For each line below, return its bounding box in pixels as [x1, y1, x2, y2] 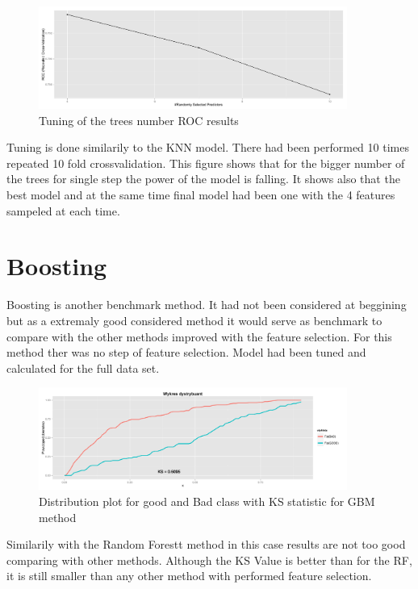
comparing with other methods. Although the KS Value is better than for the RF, [6, 551, 412, 568]
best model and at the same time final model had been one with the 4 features [6, 186, 395, 203]
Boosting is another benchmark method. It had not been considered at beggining [6, 296, 407, 313]
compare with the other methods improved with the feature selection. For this [6, 328, 392, 345]
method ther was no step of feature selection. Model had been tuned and [6, 344, 366, 361]
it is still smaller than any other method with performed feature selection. [6, 567, 372, 584]
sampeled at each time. [6, 202, 120, 219]
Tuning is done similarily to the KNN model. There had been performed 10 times [6, 139, 409, 156]
